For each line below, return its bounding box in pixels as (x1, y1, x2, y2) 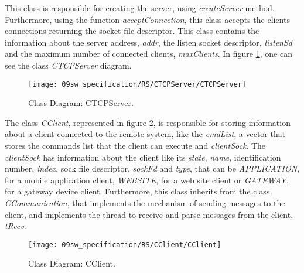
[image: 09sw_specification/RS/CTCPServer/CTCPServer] (28, 80, 247, 88)
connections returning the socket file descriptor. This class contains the (5, 25, 259, 37)
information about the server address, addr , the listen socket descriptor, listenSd (5, 36, 292, 48)
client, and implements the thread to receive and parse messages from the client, (5, 208, 293, 220)
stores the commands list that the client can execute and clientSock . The (5, 139, 265, 151)
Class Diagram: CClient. (28, 257, 115, 269)
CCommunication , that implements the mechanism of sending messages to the (5, 196, 285, 209)
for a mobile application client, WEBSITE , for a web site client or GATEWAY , (5, 173, 289, 186)
